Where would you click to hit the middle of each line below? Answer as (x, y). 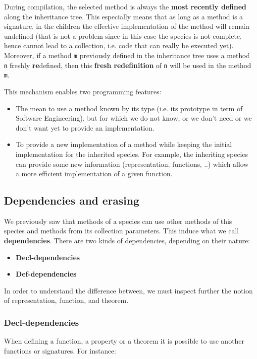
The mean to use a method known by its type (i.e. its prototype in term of (129, 108)
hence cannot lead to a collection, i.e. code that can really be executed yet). (119, 45)
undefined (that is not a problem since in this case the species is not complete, (123, 36)
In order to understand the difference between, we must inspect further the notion (128, 290)
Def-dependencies (46, 274)
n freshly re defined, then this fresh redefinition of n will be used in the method (128, 65)
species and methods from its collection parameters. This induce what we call (122, 231)
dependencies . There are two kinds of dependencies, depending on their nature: (127, 241)
